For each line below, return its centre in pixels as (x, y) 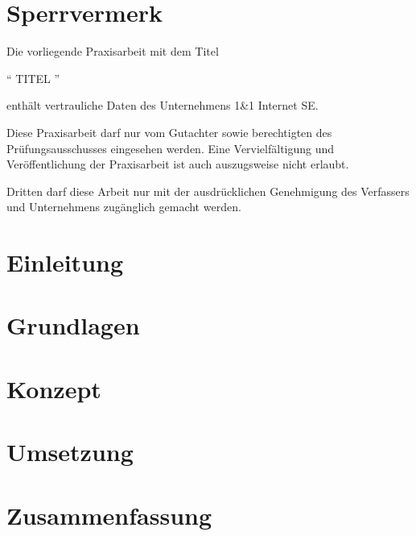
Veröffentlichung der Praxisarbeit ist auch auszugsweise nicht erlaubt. (178, 164)
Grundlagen (73, 325)
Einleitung (65, 262)
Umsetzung (70, 452)
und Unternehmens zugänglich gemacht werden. (124, 207)
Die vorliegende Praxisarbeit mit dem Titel (113, 51)
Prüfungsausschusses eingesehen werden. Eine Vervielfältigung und (171, 148)
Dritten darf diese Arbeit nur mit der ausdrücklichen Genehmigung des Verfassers (208, 191)
